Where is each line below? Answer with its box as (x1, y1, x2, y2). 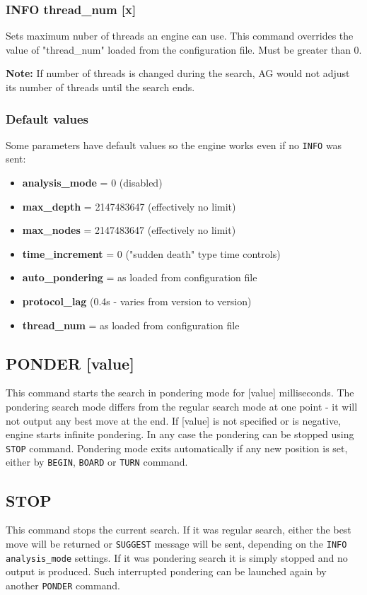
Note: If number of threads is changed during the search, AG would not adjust (6, 66, 350, 81)
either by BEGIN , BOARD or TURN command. (6, 454, 188, 469)
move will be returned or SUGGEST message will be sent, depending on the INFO (6, 536, 347, 550)
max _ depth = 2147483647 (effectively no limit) (22, 199, 236, 213)
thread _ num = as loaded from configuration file (22, 317, 240, 332)
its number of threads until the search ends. (6, 80, 195, 94)
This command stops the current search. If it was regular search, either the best (6, 522, 351, 537)
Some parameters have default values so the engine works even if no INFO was (6, 137, 342, 152)
